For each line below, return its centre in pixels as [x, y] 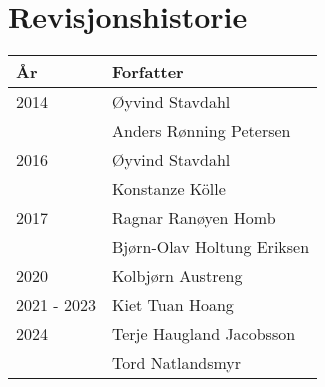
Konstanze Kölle [168, 189]
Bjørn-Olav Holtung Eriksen [210, 247]
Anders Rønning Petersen [201, 131]
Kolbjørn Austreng [177, 276]
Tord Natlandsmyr [176, 363]
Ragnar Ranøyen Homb [193, 218]
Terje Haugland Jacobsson [203, 334]
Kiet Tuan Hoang [172, 305]
